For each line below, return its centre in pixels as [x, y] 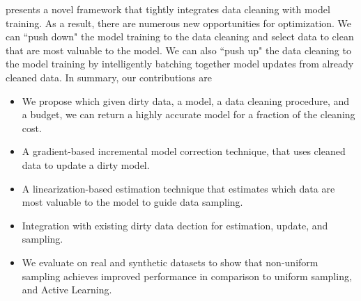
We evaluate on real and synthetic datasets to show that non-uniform [170, 262]
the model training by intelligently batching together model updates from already [180, 64]
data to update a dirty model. [86, 164]
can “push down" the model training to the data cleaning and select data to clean [180, 36]
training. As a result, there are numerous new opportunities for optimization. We [179, 23]
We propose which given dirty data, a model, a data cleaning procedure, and [186, 100]
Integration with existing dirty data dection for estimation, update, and [175, 225]
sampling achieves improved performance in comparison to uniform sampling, [187, 276]
